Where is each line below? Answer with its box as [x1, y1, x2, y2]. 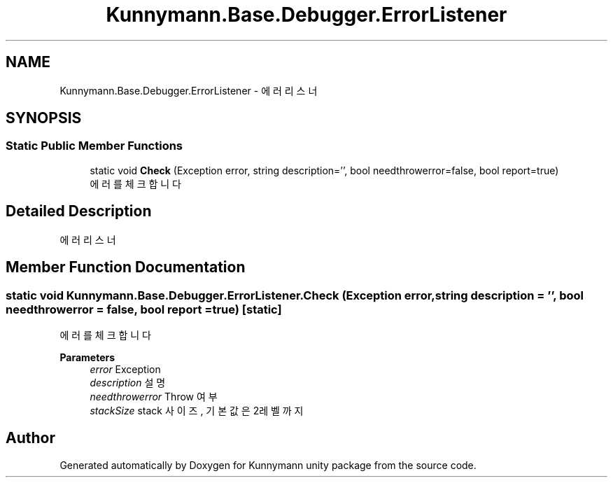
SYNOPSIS [6, 109, 82, 127]
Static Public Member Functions [6, 139, 183, 153]
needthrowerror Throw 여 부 [90, 390, 218, 402]
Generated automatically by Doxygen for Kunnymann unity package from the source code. [59, 458, 477, 471]
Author [6, 429, 55, 447]
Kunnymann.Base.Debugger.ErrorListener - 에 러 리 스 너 [59, 84, 318, 97]
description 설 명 [90, 376, 166, 388]
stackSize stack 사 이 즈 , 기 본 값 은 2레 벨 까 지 [90, 404, 304, 416]
